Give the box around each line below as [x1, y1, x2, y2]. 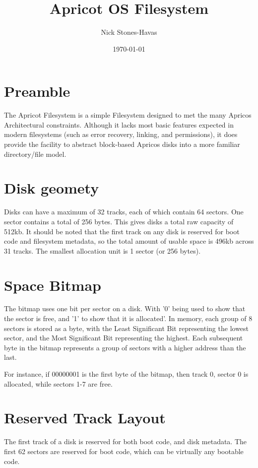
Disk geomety [4, 178, 99, 198]
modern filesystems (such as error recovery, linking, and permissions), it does [4, 129, 238, 139]
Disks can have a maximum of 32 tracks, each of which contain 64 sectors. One [4, 206, 244, 217]
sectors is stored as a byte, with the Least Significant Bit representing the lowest [4, 323, 249, 333]
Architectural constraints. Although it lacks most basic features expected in [4, 119, 234, 130]
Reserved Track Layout [4, 407, 166, 428]
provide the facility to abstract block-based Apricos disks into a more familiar [4, 139, 240, 149]
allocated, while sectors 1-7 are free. [4, 378, 113, 389]
